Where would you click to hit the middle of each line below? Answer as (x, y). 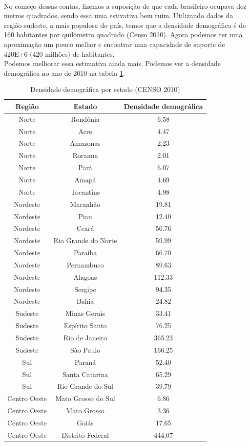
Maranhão (85, 204)
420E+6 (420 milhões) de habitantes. (59, 54)
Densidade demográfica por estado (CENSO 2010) (105, 89)
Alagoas (85, 277)
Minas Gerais (85, 313)
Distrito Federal (85, 435)
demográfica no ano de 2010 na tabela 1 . (64, 73)
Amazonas (85, 143)
